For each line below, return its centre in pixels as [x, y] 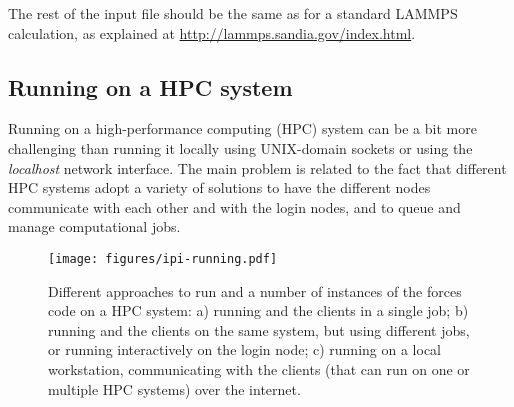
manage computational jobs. [94, 226]
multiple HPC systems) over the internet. [174, 388]
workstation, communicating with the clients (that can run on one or [259, 368]
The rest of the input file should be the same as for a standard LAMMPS [233, 13]
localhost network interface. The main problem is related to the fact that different [257, 167]
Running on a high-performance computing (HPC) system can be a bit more [242, 128]
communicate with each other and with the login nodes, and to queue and [234, 206]
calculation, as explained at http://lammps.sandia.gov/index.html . [212, 32]
